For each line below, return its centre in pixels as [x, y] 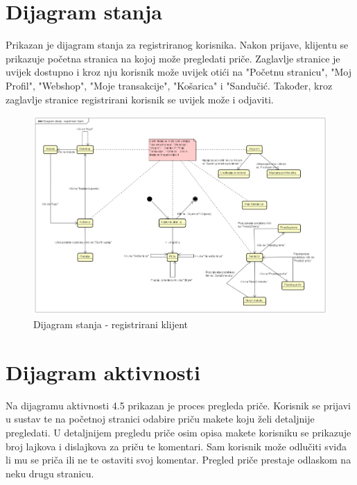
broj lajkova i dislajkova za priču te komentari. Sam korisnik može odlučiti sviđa [176, 446]
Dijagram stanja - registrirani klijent [111, 324]
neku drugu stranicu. [50, 473]
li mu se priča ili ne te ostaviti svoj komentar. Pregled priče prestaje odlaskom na [178, 460]
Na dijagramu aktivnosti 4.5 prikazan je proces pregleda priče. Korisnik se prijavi [178, 405]
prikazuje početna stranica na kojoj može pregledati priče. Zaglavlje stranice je [173, 58]
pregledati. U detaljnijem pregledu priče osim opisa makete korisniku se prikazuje [178, 432]
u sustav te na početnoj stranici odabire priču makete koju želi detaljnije [160, 419]
